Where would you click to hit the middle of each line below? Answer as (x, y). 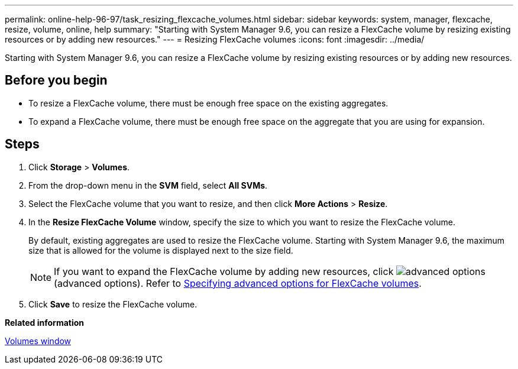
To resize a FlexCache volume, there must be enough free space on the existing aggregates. (208, 103)
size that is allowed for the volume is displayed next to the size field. (161, 250)
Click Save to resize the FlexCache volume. (113, 304)
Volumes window (38, 341)
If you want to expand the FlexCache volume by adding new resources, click (224, 271)
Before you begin (56, 80)
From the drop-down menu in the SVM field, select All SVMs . (148, 185)
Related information (45, 322)
